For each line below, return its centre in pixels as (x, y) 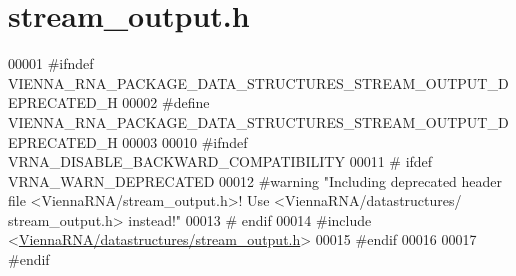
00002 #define (166, 102)
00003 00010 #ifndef (185, 141)
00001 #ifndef (51, 63)
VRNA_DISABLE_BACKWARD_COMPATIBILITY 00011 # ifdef (220, 161)
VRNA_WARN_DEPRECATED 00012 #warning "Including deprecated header (255, 180)
